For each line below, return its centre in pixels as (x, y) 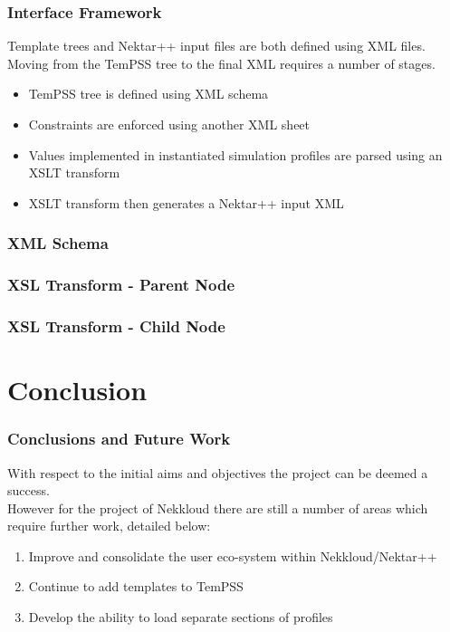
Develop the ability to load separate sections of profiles (181, 617)
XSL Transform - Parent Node (121, 285)
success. (29, 490)
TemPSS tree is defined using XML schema (148, 94)
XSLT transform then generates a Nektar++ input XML (186, 202)
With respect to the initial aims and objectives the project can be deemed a (218, 472)
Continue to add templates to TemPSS (136, 586)
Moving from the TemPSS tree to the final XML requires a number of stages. (221, 63)
